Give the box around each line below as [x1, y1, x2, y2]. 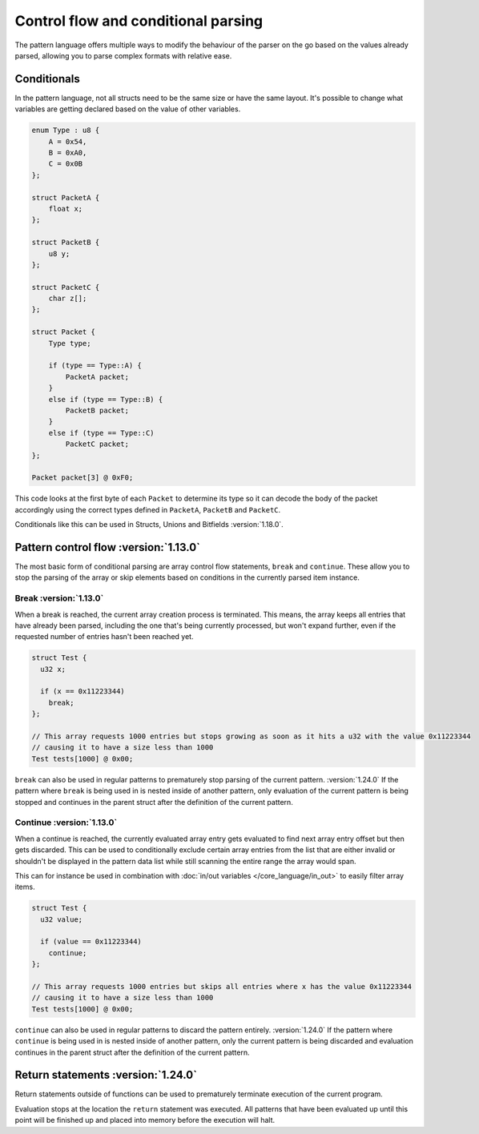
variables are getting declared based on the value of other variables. [14, 104, 241, 114]
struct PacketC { [31, 283, 100, 292]
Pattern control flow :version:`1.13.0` [14, 541, 200, 554]
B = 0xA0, [48, 148, 87, 157]
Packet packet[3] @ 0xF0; [31, 473, 134, 482]
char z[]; [48, 294, 87, 304]
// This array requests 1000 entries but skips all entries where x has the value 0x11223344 [31, 982, 413, 991]
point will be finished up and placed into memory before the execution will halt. [14, 1116, 276, 1125]
